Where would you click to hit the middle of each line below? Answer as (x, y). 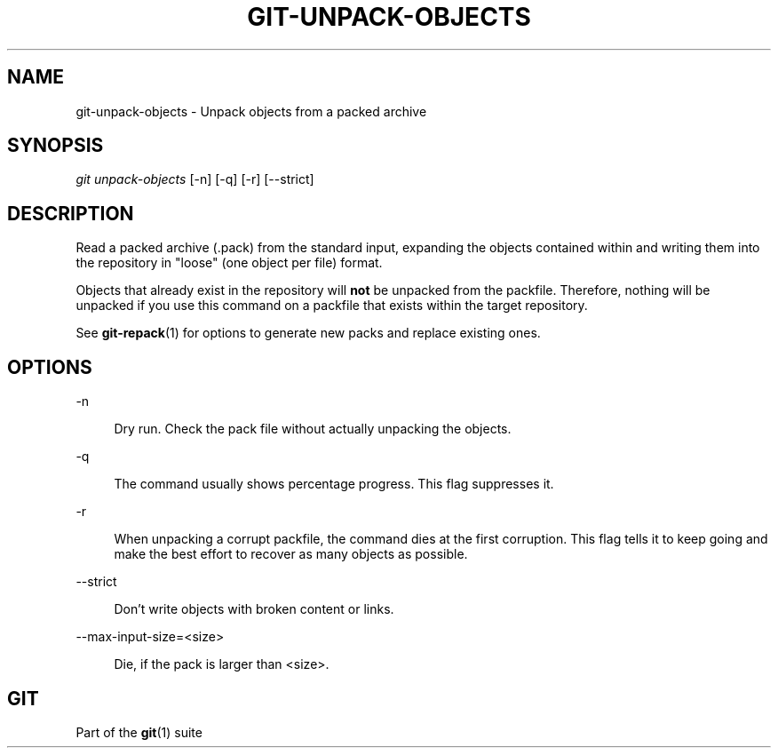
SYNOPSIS (56, 146)
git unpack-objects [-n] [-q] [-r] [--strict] (195, 179)
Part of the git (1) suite (139, 732)
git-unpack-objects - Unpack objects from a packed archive (251, 111)
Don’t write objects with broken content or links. (254, 609)
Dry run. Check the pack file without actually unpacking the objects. (313, 429)
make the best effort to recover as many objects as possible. (291, 554)
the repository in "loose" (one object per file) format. (229, 263)
